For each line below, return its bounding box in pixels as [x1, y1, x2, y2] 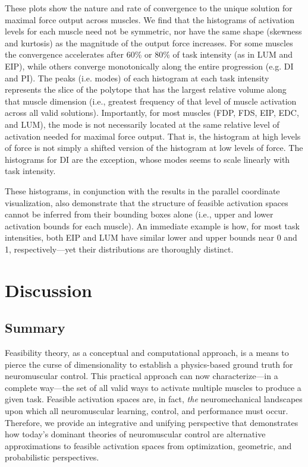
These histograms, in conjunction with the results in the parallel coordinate [5, 184, 280, 197]
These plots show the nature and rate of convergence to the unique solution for [5, 2, 293, 14]
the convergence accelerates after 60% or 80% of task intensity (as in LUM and [5, 48, 293, 61]
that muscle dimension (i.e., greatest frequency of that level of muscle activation [5, 94, 297, 107]
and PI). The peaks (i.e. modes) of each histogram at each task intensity [5, 71, 269, 84]
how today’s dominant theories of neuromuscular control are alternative [5, 428, 266, 440]
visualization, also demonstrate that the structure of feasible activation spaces [5, 196, 288, 209]
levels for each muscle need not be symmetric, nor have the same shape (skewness [5, 25, 302, 37]
